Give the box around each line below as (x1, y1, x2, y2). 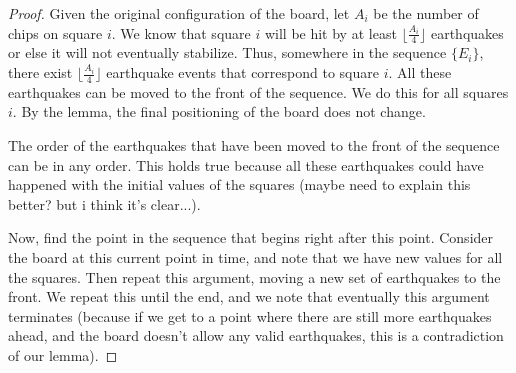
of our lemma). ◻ (8, 344, 118, 365)
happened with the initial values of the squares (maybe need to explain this (8, 174, 471, 195)
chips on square (8, 22, 103, 43)
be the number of (373, 3, 479, 23)
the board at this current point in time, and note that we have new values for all (8, 247, 503, 267)
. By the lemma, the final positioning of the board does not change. (12, 101, 426, 122)
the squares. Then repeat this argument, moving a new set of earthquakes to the (8, 266, 501, 287)
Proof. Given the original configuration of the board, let (8, 3, 350, 23)
